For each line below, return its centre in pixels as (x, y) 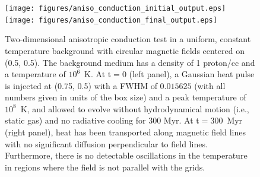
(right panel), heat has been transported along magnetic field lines (125, 132)
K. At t (98, 74)
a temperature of (35, 74)
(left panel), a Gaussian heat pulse (192, 74)
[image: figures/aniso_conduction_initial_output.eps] (115, 8)
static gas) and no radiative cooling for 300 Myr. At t (102, 120)
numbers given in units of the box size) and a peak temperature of (126, 97)
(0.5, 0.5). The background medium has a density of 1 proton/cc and (130, 62)
